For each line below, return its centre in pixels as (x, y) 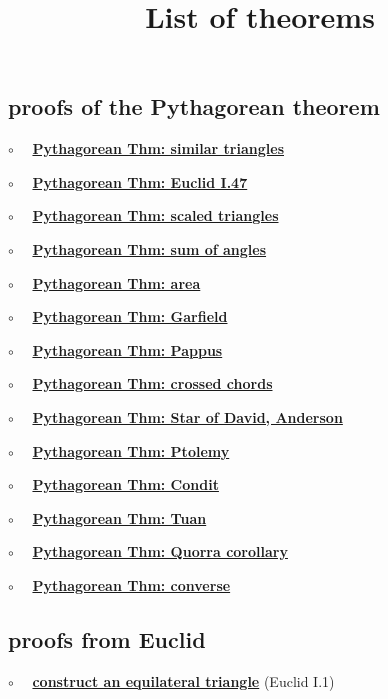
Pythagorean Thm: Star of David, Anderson (187, 416)
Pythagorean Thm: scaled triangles (155, 215)
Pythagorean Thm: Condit (125, 484)
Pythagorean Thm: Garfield (130, 316)
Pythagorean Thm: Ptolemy (131, 450)
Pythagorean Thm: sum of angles (149, 248)
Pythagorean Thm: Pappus (127, 349)
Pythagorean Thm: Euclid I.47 (140, 181)
